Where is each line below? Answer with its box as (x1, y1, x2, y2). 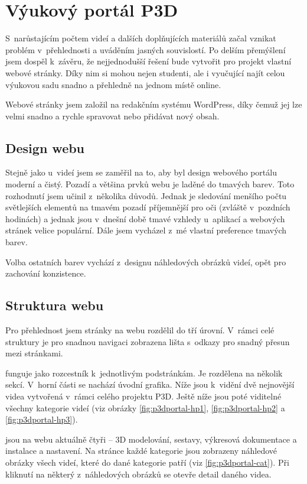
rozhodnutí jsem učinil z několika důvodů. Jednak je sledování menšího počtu (5, 189, 287, 202)
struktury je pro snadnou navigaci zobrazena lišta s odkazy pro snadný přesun (5, 335, 290, 347)
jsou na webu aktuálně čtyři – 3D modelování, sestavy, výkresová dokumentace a (5, 433, 297, 445)
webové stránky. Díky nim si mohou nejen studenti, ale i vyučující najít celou (5, 66, 285, 79)
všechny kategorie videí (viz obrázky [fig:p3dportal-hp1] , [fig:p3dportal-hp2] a (5, 401, 285, 414)
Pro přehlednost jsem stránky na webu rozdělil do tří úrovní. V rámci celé (5, 324, 275, 336)
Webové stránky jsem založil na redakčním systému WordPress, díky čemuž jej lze (5, 98, 302, 111)
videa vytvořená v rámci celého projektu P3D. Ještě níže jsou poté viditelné (5, 390, 282, 402)
